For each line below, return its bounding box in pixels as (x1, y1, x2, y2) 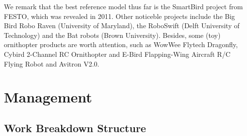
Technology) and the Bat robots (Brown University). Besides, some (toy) (4, 30, 221, 40)
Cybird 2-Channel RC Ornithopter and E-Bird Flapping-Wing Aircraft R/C (4, 49, 231, 59)
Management (4, 87, 92, 107)
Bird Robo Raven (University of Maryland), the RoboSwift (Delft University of (4, 20, 240, 31)
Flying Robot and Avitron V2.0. (4, 58, 99, 68)
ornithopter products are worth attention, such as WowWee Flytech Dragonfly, (4, 39, 238, 50)
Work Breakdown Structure (4, 120, 146, 135)
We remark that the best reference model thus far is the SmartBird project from (4, 1, 243, 11)
